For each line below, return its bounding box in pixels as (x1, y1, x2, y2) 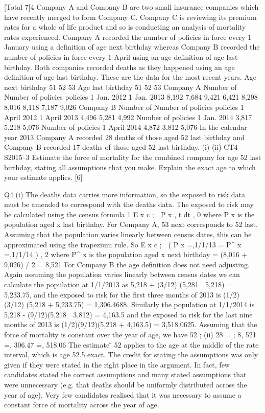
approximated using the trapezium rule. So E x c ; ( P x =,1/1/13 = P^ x (4, 239, 242, 249)
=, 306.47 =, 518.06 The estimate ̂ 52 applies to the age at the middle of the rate (4, 339, 259, 350)
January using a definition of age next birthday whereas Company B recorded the (4, 41, 260, 52)
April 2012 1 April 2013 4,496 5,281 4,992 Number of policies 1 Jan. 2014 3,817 (4, 111, 252, 122)
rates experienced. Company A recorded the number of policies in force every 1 (4, 31, 252, 42)
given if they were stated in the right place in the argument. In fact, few (4, 359, 230, 370)
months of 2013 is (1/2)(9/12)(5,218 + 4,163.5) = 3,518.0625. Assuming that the (4, 319, 257, 330)
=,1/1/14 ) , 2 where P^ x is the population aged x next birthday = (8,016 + (4, 249, 248, 260)
